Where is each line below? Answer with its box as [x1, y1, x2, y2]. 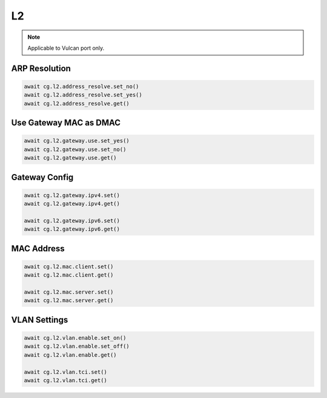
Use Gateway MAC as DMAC [11, 118, 121, 128]
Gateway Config [11, 172, 74, 182]
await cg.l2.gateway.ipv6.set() [24, 217, 121, 224]
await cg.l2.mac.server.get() [24, 297, 114, 304]
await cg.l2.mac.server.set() [24, 289, 114, 295]
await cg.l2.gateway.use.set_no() [24, 146, 127, 153]
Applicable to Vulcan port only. [27, 44, 105, 52]
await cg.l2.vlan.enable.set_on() [24, 334, 127, 341]
